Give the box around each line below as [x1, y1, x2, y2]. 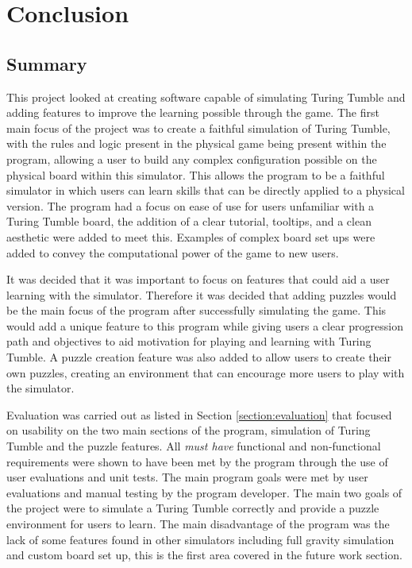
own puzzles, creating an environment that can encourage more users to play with [6, 364, 405, 381]
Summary [6, 51, 87, 75]
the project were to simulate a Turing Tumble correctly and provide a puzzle [6, 500, 379, 516]
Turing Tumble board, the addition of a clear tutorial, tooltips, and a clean [6, 213, 372, 230]
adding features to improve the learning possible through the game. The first [6, 104, 379, 121]
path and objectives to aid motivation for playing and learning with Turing [6, 333, 372, 350]
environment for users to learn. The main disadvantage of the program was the [6, 516, 390, 532]
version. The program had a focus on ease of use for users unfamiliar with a [6, 197, 375, 214]
